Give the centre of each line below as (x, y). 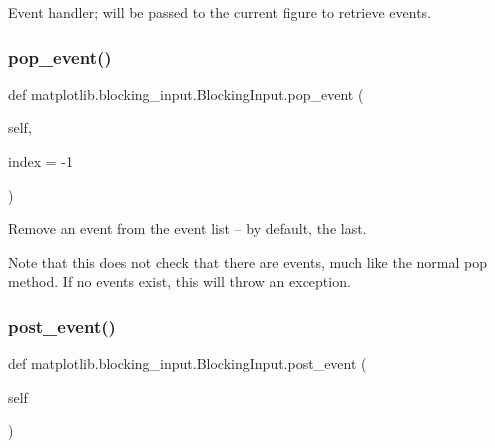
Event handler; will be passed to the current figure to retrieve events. (219, 12)
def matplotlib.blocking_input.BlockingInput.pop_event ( (186, 93)
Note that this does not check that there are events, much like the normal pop (248, 261)
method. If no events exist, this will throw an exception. (179, 281)
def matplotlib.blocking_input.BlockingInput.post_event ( (187, 363)
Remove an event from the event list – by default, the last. (187, 228)
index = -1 (40, 161)
